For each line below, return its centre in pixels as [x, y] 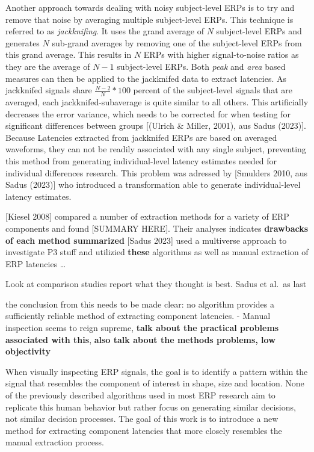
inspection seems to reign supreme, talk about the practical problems [142, 328]
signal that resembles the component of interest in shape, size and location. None [155, 383]
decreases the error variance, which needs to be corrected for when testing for [148, 113]
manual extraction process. [55, 442]
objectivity [28, 351]
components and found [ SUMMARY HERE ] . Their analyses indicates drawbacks [157, 228]
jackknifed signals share [49, 90]
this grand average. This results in [69, 54]
